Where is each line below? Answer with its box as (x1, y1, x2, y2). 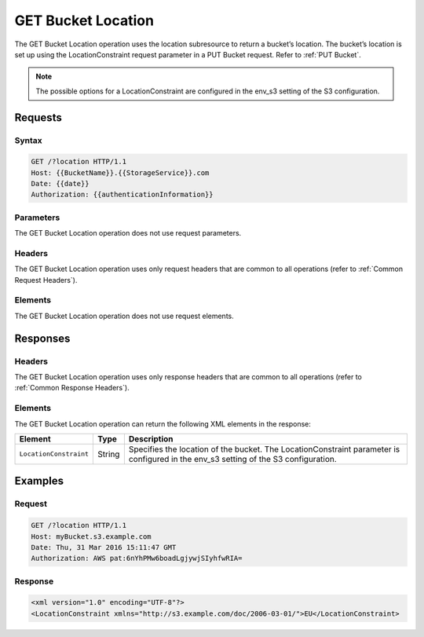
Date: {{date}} (31, 179, 90, 189)
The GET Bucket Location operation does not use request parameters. (14, 229, 242, 238)
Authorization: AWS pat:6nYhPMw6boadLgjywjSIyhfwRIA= (31, 554, 243, 563)
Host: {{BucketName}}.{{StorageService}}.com (31, 168, 210, 177)
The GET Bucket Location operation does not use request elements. (14, 311, 235, 320)
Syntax (14, 134, 42, 145)
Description (128, 433, 174, 444)
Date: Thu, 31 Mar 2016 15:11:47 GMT (31, 543, 177, 551)
